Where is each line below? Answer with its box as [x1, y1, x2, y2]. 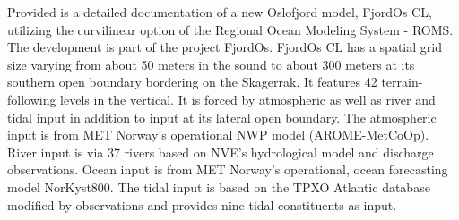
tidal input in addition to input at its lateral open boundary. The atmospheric [7, 107, 437, 126]
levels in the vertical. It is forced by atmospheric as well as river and [60, 89, 436, 108]
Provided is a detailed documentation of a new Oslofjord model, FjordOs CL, [7, 3, 432, 21]
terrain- [381, 72, 423, 91]
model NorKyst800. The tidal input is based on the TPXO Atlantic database [7, 177, 430, 196]
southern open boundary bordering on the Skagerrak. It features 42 [7, 72, 377, 91]
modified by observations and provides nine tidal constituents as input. [7, 195, 397, 214]
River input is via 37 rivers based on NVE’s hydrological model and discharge [7, 142, 434, 161]
